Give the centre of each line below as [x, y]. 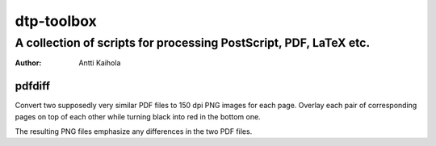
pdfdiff [33, 86]
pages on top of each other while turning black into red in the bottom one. [138, 116]
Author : [28, 63]
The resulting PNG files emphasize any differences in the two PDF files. [134, 131]
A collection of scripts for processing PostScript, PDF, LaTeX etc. [193, 43]
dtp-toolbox [56, 21]
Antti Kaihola [100, 63]
